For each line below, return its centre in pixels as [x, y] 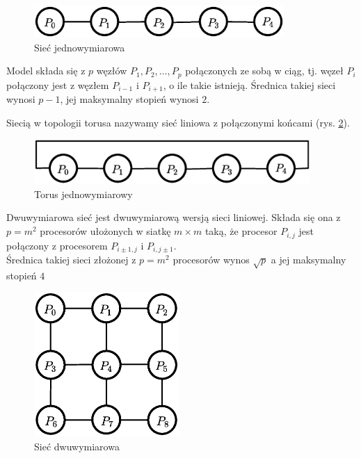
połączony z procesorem [57, 245]
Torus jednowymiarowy [83, 194]
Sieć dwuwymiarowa [77, 446]
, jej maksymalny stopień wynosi [129, 99]
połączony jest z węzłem [58, 84]
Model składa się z [46, 71]
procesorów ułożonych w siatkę [105, 231]
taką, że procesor [241, 231]
